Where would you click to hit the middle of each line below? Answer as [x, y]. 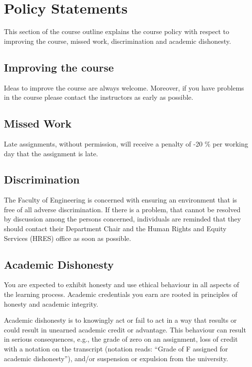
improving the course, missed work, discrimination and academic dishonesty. [117, 41]
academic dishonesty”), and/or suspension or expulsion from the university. [116, 358]
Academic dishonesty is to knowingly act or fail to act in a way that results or [120, 320]
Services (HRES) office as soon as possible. [68, 238]
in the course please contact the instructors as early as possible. [99, 97]
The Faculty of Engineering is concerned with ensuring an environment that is [121, 200]
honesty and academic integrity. [51, 303]
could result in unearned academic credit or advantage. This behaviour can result [125, 329]
